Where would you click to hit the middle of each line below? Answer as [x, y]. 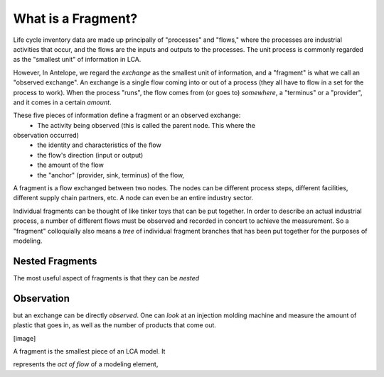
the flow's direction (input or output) [90, 155]
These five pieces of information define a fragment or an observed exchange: [127, 115]
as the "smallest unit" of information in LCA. [77, 60]
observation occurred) [46, 136]
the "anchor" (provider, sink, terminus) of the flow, [111, 175]
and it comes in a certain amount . [62, 102]
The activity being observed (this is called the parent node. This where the [146, 125]
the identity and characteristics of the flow [99, 145]
